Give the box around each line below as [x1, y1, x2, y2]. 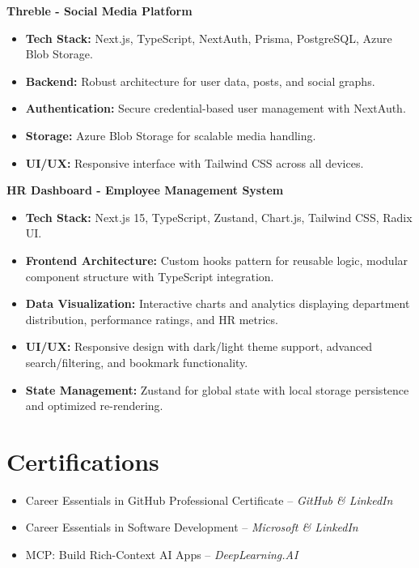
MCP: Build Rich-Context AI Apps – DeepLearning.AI [25, 546, 298, 562]
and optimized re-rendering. [25, 397, 163, 414]
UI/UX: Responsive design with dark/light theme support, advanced [25, 338, 373, 355]
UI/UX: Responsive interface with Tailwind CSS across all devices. [25, 154, 364, 171]
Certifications [6, 444, 159, 477]
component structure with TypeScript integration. [25, 267, 274, 284]
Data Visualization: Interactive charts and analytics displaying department [25, 295, 410, 312]
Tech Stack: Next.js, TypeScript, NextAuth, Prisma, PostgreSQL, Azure [25, 29, 392, 46]
